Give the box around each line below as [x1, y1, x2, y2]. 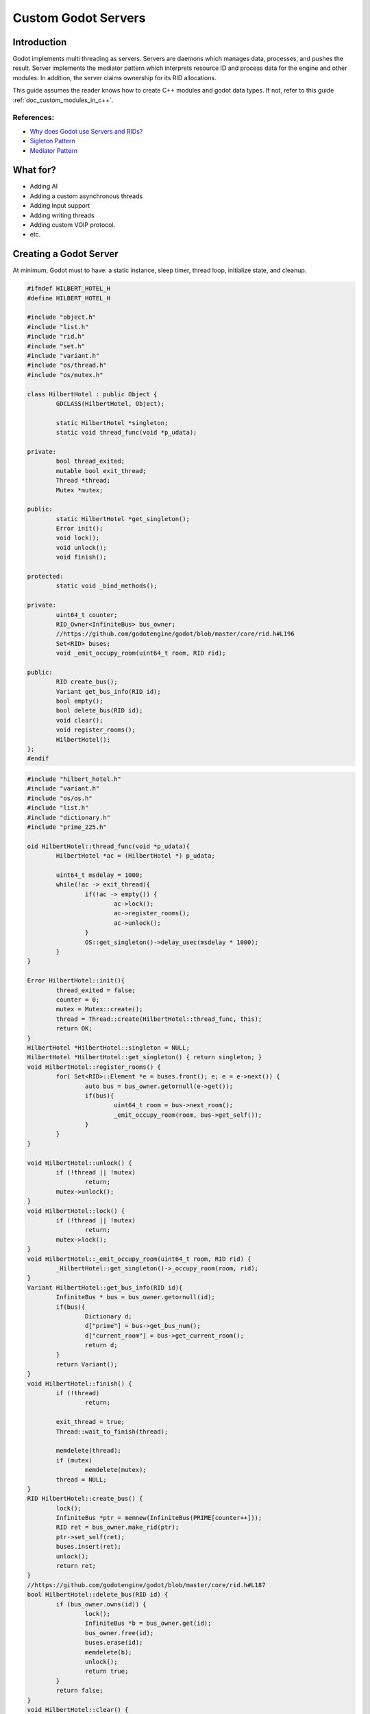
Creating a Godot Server [12, 248, 119, 260]
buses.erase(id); [84, 1639, 143, 1647]
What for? [12, 165, 56, 176]
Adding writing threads [29, 211, 95, 219]
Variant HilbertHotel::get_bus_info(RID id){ [27, 1283, 183, 1292]
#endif [27, 755, 49, 762]
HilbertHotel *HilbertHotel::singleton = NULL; [27, 1043, 190, 1052]
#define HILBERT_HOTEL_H [27, 294, 111, 302]
